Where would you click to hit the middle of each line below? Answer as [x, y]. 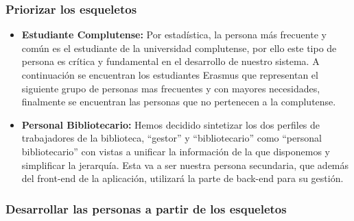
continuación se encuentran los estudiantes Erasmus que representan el [170, 75]
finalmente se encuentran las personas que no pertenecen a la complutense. [179, 102]
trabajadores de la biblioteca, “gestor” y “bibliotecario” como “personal [172, 138]
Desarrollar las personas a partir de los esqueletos [146, 208]
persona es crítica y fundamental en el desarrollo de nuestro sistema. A [170, 61]
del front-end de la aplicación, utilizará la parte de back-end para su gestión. [182, 178]
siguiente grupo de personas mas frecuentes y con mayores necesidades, [171, 88]
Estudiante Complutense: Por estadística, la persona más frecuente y [174, 35]
